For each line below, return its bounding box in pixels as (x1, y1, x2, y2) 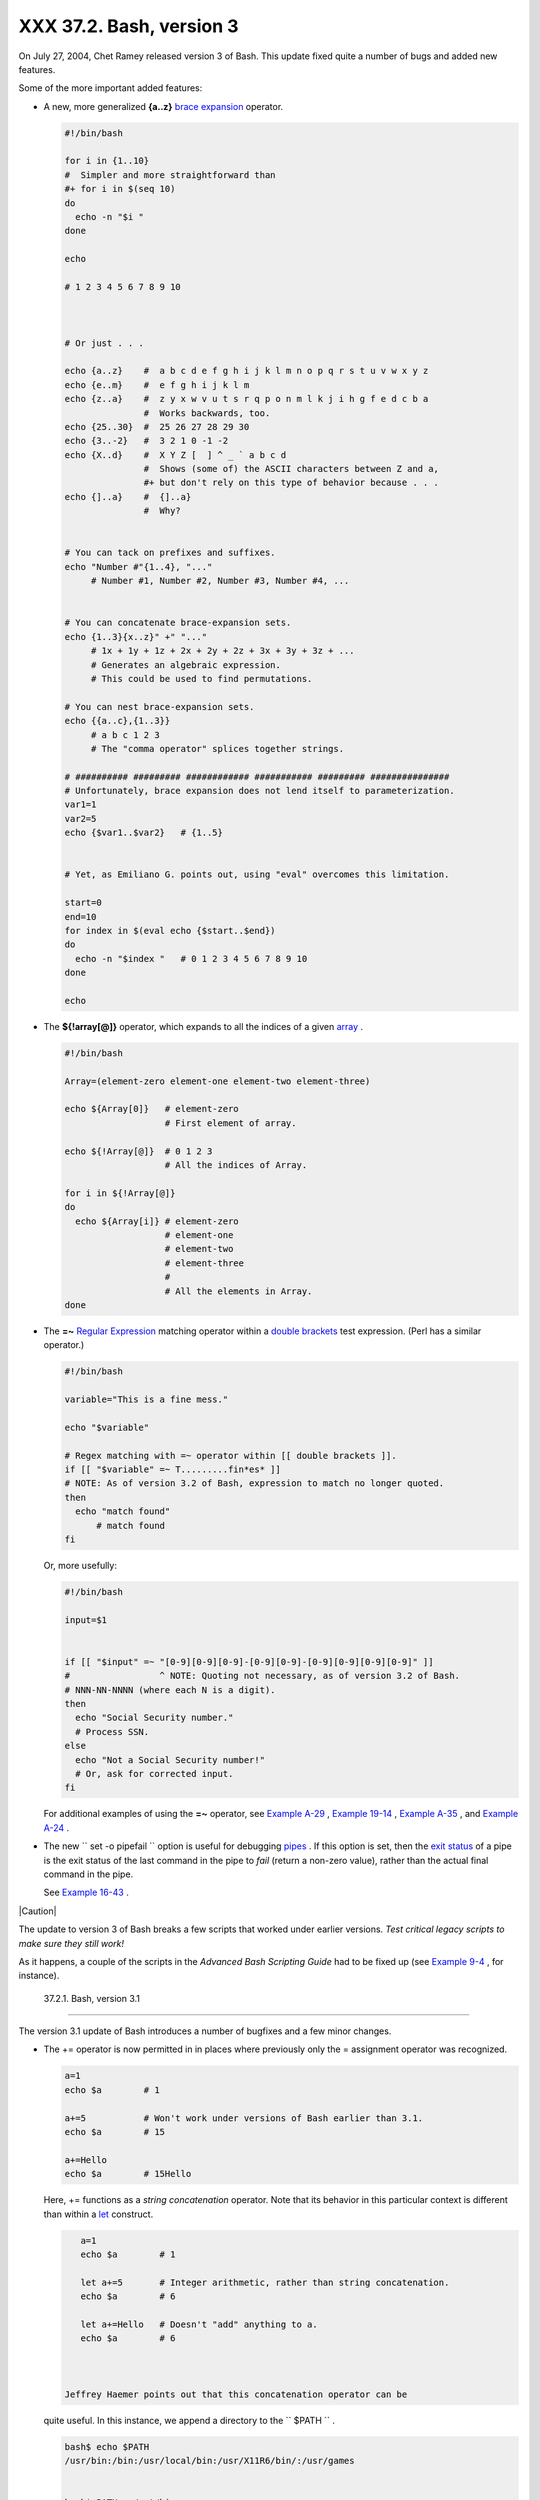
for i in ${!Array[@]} (64, 1187, 176, 1199)
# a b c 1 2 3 (90, 729, 160, 740)
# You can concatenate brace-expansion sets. (64, 617, 292, 629)
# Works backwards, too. (143, 407, 271, 419)
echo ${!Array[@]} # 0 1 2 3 (64, 1145, 213, 1157)
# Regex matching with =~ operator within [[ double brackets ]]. (64, 1450, 397, 1461)
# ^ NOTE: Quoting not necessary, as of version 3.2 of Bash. (64, 1670, 460, 1682)
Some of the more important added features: (18, 82, 203, 94)
